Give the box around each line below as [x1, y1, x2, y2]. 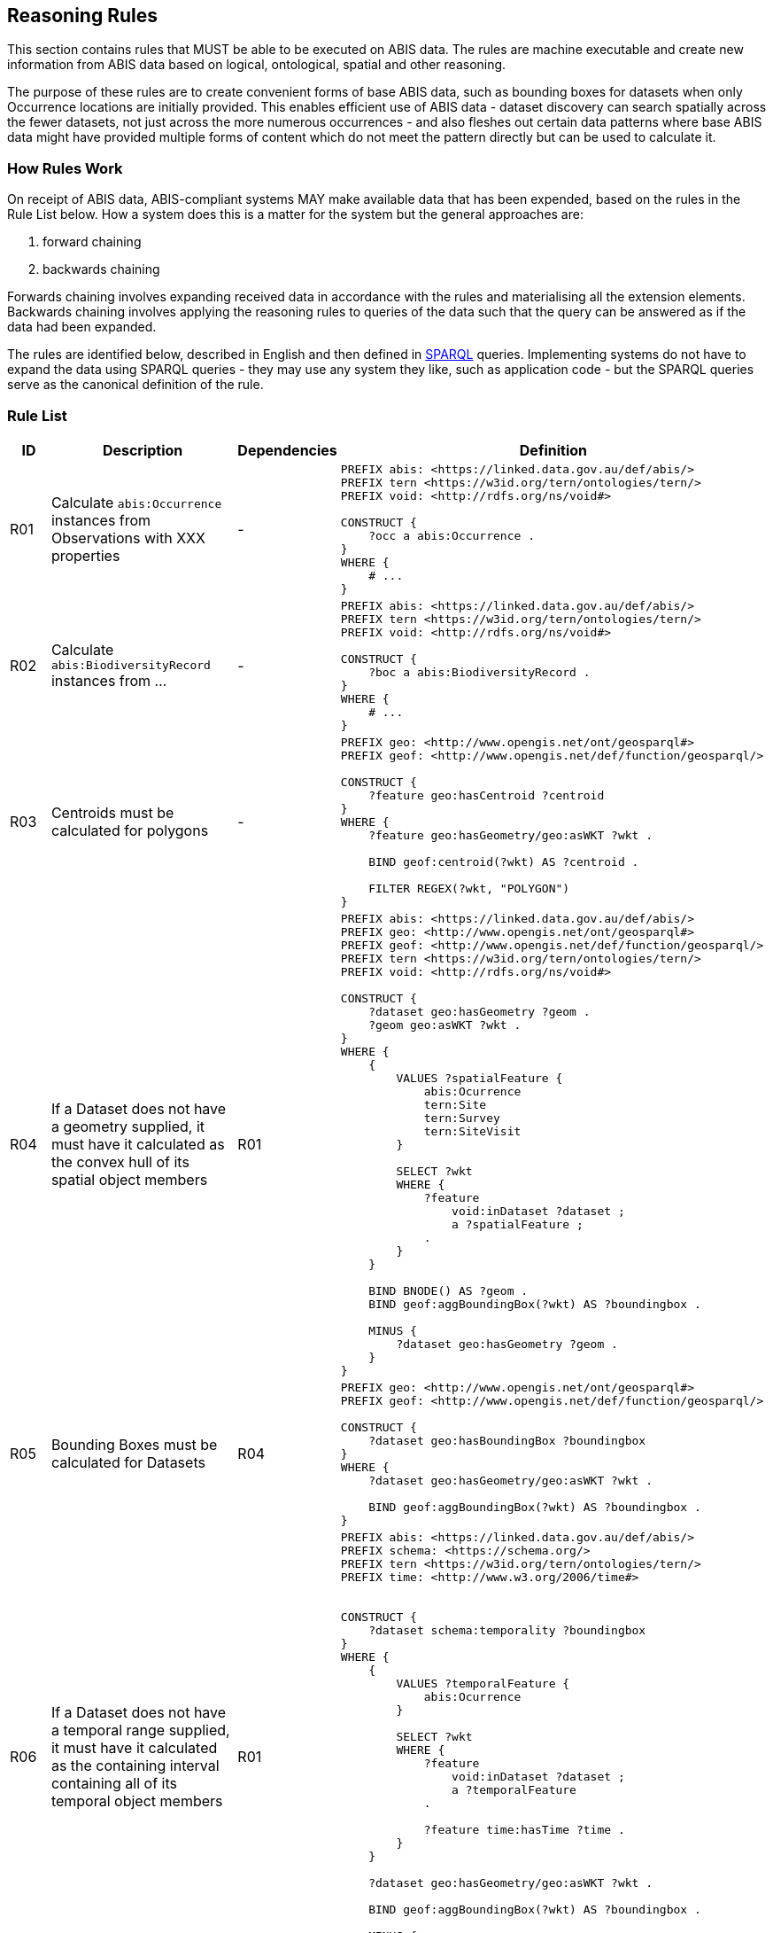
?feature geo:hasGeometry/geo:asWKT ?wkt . [368, 828, 653, 842]
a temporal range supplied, [50, 1720, 230, 1739]
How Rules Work [7, 159, 123, 177]
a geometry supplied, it [50, 1118, 205, 1136]
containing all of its [50, 1773, 177, 1792]
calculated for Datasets [50, 1454, 205, 1472]
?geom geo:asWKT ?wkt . [368, 1017, 522, 1032]
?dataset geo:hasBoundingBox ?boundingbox [368, 1433, 646, 1447]
